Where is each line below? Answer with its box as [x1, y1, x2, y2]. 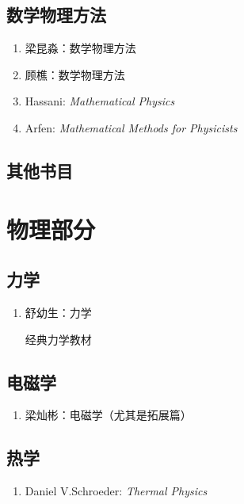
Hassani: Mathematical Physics [25, 93, 175, 109]
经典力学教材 [25, 330, 92, 347]
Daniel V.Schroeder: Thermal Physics [25, 483, 208, 499]
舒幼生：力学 [25, 304, 92, 320]
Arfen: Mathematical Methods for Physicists [25, 119, 238, 136]
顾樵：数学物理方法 [25, 66, 125, 82]
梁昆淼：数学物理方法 [25, 40, 136, 56]
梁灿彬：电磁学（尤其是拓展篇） [25, 407, 192, 423]
